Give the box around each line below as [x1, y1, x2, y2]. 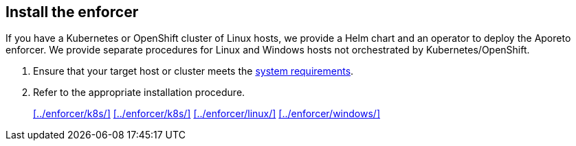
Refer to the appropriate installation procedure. [33, 86, 245, 99]
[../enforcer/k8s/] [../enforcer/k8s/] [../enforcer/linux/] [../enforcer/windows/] [33, 108, 380, 120]
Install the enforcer [5, 3, 139, 21]
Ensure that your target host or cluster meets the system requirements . [33, 65, 354, 77]
